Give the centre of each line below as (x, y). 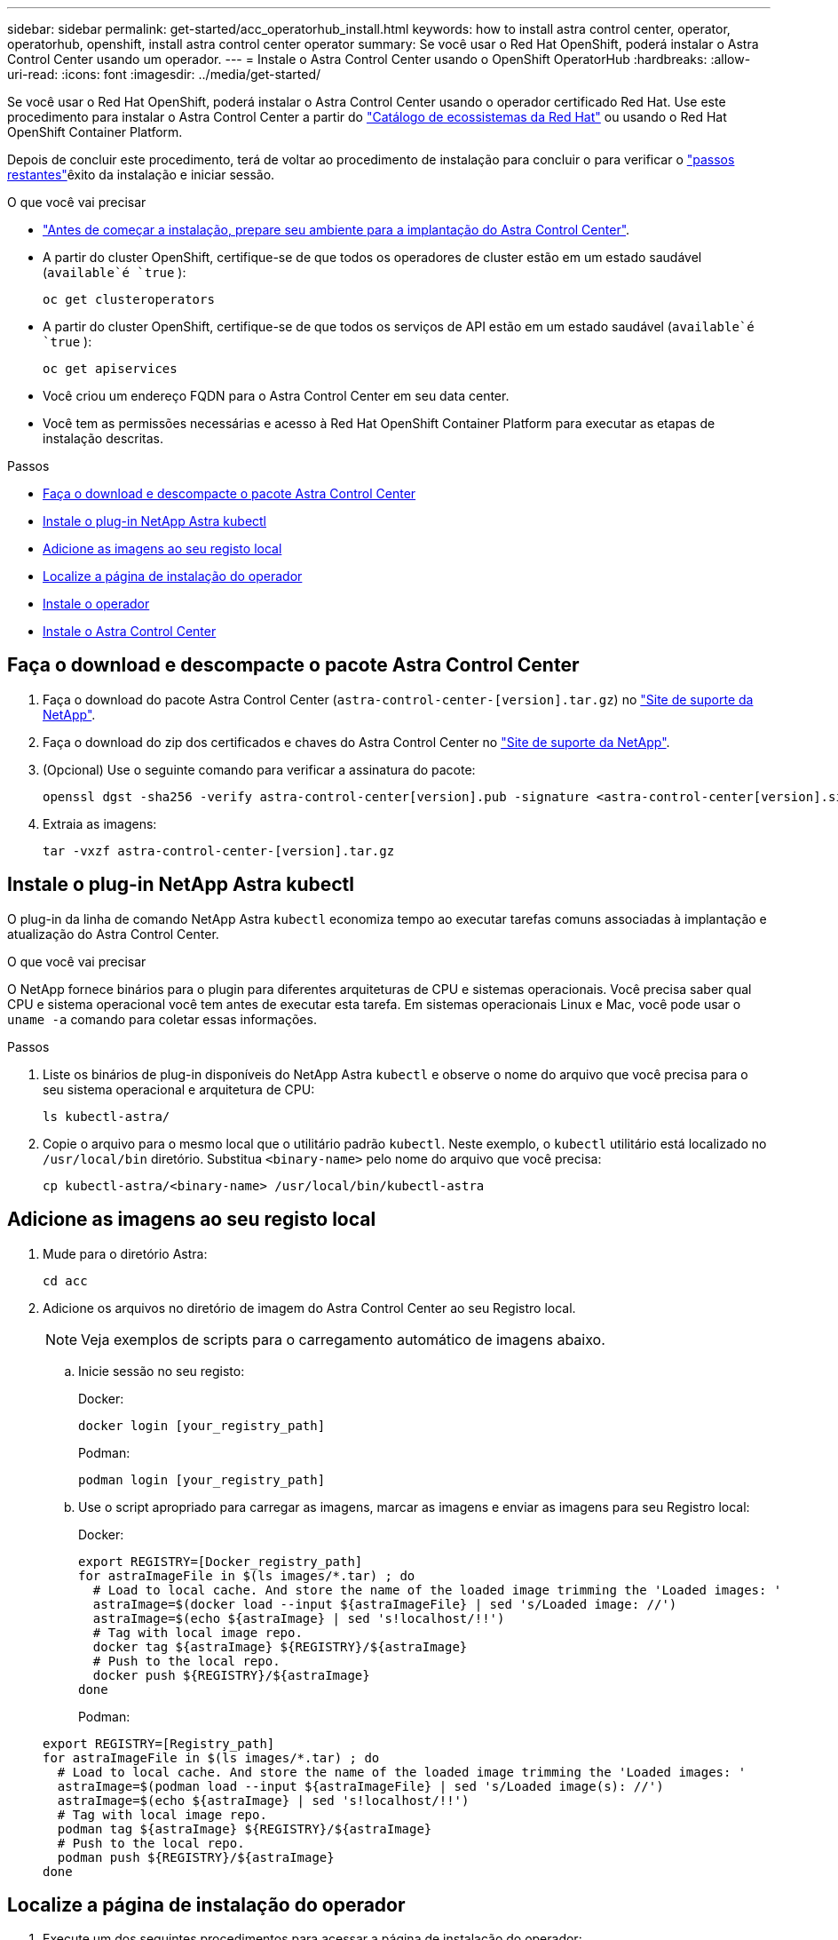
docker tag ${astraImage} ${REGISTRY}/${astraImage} (280, 1646)
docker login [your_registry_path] (202, 1425)
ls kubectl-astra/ (107, 1116)
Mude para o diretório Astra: (125, 1253)
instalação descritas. (103, 438)
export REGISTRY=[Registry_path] (159, 1743)
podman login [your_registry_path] (202, 1479)
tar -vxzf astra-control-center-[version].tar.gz (219, 851)
